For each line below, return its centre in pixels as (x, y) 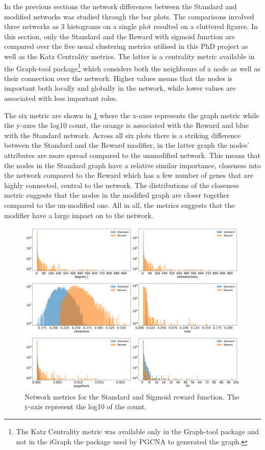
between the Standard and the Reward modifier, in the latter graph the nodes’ (127, 145)
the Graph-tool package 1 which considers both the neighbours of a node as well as (132, 67)
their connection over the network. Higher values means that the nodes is (118, 78)
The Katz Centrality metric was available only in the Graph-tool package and (138, 431)
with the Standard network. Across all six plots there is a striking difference (123, 135)
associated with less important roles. (61, 98)
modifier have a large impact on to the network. (79, 215)
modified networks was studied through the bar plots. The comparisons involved (129, 16)
